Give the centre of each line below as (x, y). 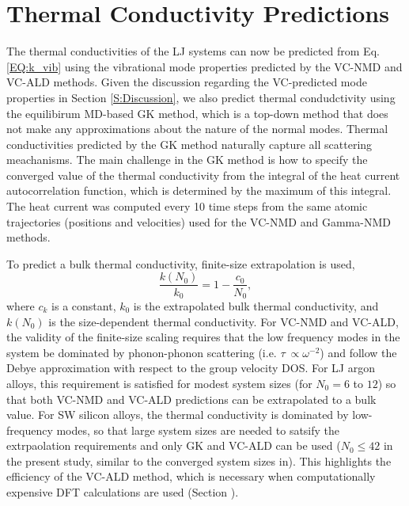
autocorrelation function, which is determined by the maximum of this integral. (199, 190)
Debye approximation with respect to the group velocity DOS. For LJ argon (191, 368)
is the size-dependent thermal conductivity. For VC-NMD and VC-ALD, (223, 321)
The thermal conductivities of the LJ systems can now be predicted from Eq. (193, 51)
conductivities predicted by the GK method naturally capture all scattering (189, 144)
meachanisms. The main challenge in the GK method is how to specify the (187, 160)
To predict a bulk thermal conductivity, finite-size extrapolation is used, (181, 263)
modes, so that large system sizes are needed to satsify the (198, 430)
